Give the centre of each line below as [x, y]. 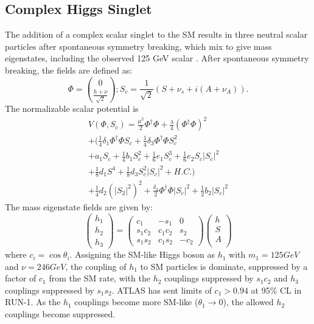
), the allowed [248, 302]
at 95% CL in [276, 290]
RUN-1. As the [33, 302]
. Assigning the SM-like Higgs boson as [142, 254]
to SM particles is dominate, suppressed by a [224, 266]
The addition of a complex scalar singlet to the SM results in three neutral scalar [156, 34]
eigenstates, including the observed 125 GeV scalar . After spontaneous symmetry [157, 58]
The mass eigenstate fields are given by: [79, 206]
